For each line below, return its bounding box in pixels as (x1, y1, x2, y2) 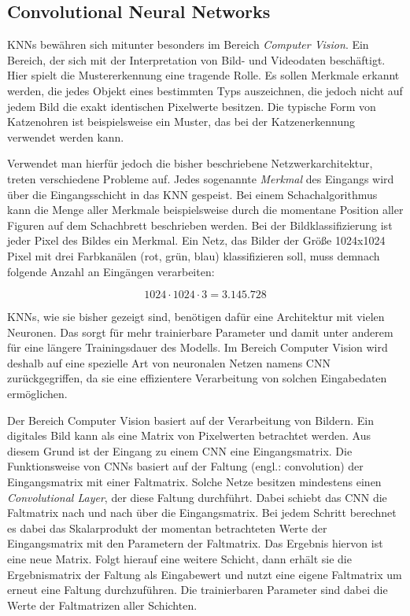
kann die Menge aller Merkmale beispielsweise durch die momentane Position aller (7, 201, 404, 218)
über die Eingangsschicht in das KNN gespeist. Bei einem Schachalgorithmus (7, 186, 378, 202)
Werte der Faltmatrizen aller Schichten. (7, 596, 198, 613)
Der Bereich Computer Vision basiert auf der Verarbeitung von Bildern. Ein (7, 411, 375, 428)
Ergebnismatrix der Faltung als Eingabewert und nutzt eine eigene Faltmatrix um (7, 566, 402, 582)
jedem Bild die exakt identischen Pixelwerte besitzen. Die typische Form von (7, 98, 376, 114)
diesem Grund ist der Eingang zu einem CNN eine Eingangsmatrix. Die (7, 442, 353, 459)
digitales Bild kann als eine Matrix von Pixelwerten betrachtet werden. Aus (7, 427, 371, 444)
